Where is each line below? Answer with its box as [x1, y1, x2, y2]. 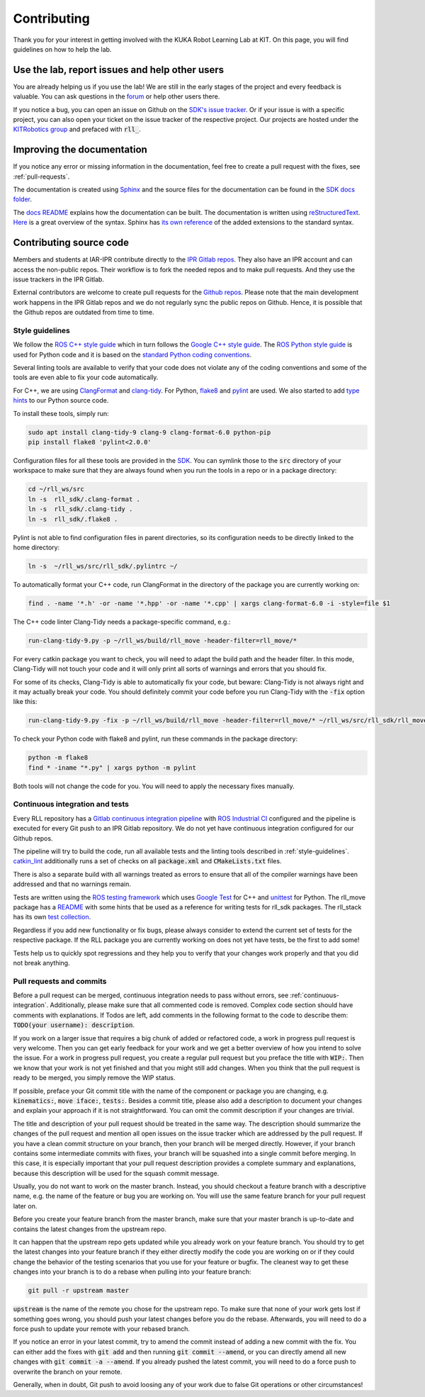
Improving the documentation [13, 144, 148, 156]
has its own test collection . [13, 913, 91, 921]
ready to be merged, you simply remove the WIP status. [13, 1074, 176, 1082]
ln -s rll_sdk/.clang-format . [28, 495, 141, 503]
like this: [13, 697, 38, 706]
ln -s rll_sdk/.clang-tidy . [28, 505, 133, 513]
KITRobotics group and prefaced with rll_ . [13, 125, 141, 134]
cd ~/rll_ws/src [28, 486, 85, 493]
